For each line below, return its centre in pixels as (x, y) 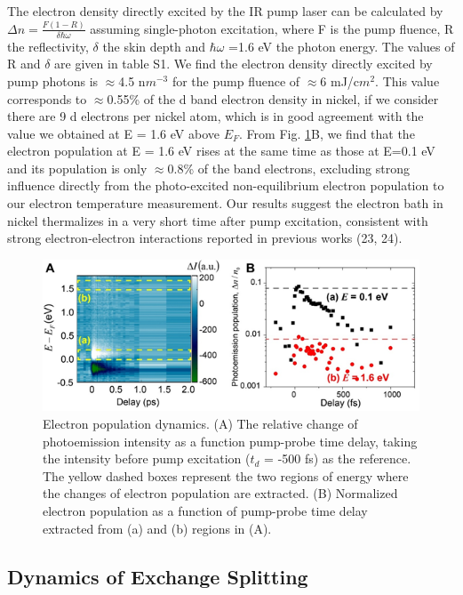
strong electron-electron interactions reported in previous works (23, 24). (205, 238)
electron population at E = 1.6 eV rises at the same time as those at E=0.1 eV (221, 151)
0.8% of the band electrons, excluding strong (289, 168)
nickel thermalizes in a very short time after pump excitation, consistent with (218, 220)
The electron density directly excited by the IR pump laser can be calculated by (225, 11)
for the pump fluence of (236, 80)
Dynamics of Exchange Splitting (158, 576)
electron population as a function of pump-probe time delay (205, 510)
